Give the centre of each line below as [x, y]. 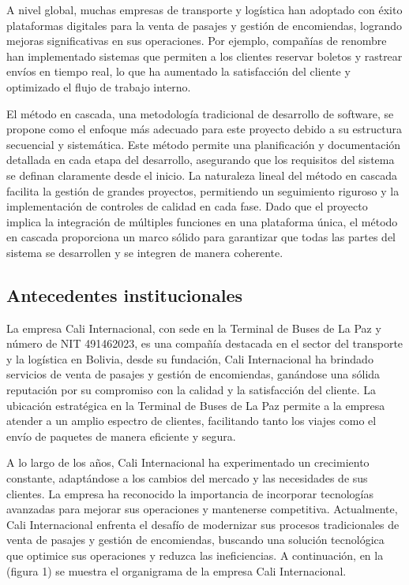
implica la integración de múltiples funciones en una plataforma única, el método [202, 221]
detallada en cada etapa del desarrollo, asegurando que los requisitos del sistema [201, 160]
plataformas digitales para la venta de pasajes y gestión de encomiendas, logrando [204, 25]
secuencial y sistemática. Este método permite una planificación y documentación [204, 144]
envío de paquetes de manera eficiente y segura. [121, 436]
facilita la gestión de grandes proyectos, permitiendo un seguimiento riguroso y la [203, 190]
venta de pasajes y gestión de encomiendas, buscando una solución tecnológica [195, 540]
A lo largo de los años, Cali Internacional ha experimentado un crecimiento [188, 462]
